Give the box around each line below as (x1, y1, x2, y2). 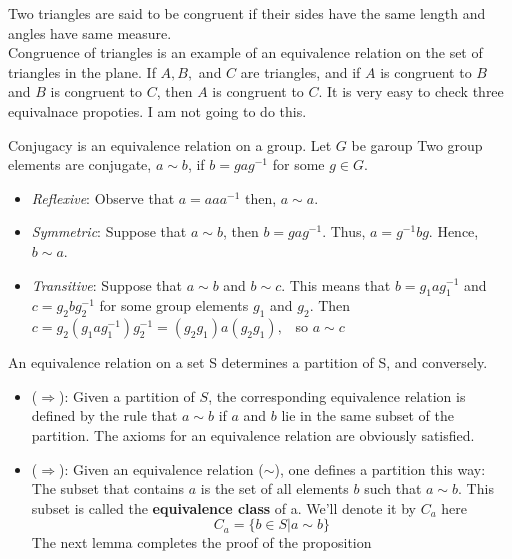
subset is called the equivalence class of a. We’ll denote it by (31, 497, 416, 518)
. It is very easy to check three (318, 81, 504, 102)
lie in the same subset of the (281, 405, 454, 426)
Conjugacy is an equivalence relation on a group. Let (8, 134, 332, 155)
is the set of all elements (200, 478, 349, 499)
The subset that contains (31, 478, 185, 499)
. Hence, (428, 221, 479, 242)
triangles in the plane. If (8, 61, 156, 82)
